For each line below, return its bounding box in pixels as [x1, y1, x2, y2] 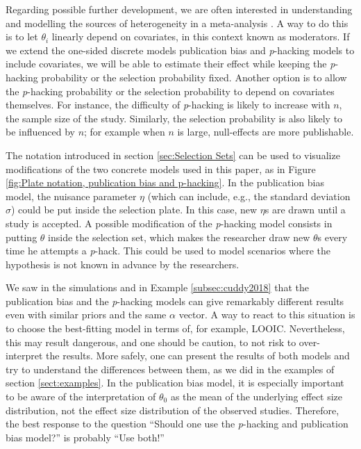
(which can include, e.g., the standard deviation [147, 188, 351, 203]
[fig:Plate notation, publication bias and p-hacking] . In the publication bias [6, 175, 324, 190]
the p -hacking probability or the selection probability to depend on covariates [6, 83, 335, 98]
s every [317, 229, 348, 244]
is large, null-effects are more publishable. [177, 124, 354, 139]
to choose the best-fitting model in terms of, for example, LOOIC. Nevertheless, [6, 321, 345, 336]
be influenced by [6, 124, 75, 139]
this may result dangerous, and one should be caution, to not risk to [6, 334, 296, 349]
